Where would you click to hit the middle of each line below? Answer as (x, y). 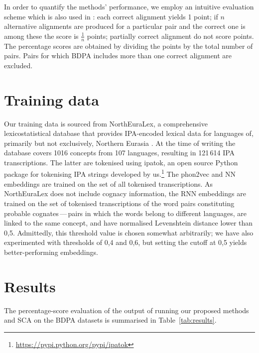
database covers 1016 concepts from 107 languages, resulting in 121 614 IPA (120, 153)
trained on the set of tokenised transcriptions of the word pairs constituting (119, 203)
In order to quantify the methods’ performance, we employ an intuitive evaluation (129, 6)
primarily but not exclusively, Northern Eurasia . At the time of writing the (120, 143)
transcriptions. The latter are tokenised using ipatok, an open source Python (121, 162)
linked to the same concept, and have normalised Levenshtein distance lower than (129, 223)
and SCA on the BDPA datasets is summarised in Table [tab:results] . (110, 320)
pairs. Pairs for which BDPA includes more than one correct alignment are (118, 56)
